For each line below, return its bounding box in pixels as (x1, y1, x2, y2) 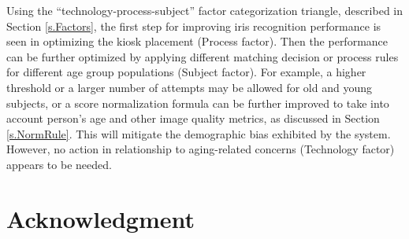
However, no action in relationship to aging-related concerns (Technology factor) (6, 141, 395, 157)
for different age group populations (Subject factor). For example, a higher (6, 64, 366, 80)
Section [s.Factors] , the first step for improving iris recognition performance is (6, 17, 381, 34)
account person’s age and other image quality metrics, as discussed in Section (6, 110, 380, 127)
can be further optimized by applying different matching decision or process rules (6, 48, 399, 64)
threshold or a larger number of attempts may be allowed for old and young (6, 79, 372, 95)
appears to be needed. (6, 156, 112, 172)
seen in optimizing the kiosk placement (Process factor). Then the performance (6, 33, 389, 50)
